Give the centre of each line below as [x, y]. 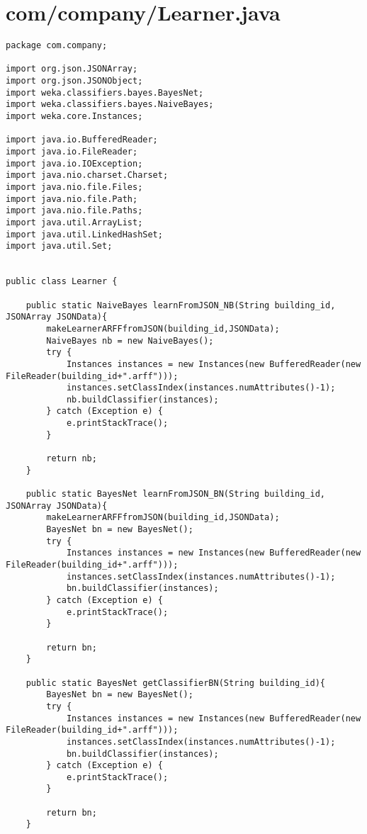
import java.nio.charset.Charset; [87, 175]
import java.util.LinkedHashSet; [84, 234]
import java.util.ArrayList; [74, 222]
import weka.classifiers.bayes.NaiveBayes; [110, 105]
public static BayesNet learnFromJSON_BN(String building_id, [176, 494]
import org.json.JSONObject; [74, 81]
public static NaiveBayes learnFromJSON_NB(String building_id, [181, 305]
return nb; [72, 459]
